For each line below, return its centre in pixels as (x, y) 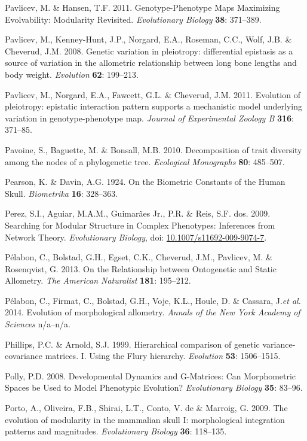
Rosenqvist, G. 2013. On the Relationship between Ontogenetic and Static (141, 268)
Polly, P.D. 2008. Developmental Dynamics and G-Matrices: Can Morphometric (151, 375)
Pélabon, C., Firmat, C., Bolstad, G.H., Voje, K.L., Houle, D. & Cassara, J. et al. (153, 300)
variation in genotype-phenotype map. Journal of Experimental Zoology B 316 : (149, 118)
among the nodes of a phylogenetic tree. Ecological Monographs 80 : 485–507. (145, 161)
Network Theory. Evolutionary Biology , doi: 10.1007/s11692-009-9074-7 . (136, 237)
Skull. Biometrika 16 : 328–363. (62, 193)
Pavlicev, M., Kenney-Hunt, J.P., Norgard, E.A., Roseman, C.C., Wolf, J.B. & (148, 39)
